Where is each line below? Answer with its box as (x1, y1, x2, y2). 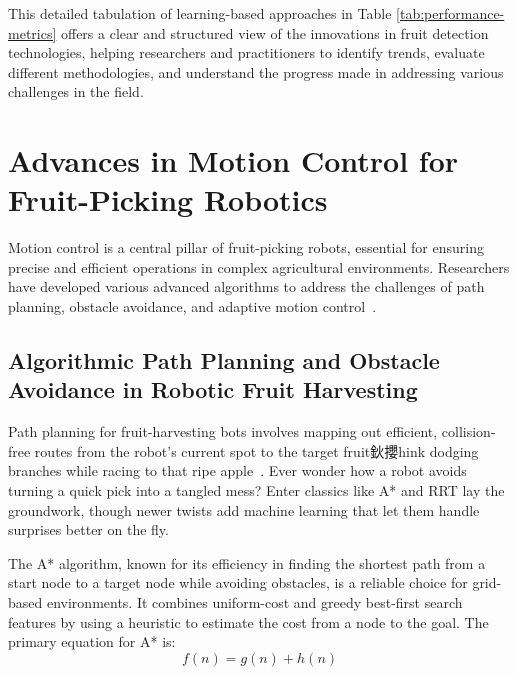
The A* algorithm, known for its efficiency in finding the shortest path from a (8, 552, 486, 573)
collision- (441, 421, 496, 442)
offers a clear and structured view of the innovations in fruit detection (60, 22, 489, 43)
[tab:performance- (396, 3, 505, 23)
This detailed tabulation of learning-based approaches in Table (8, 3, 392, 23)
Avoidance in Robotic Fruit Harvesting (8, 374, 418, 405)
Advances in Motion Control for (8, 140, 459, 181)
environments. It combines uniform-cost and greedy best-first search (46, 592, 463, 612)
